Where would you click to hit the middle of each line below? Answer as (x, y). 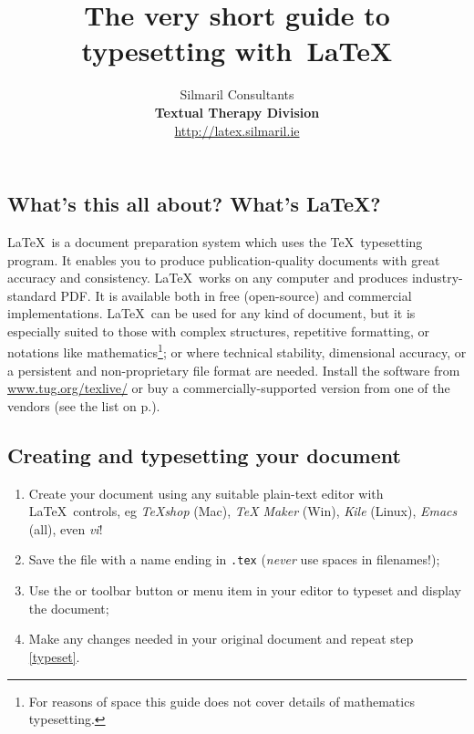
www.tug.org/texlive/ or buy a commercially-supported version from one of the (229, 388)
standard (32, 295)
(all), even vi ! (66, 528)
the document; (69, 608)
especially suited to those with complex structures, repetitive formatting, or (218, 331)
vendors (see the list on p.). (84, 405)
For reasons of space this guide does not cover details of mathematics (222, 701)
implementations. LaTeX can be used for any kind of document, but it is (211, 313)
